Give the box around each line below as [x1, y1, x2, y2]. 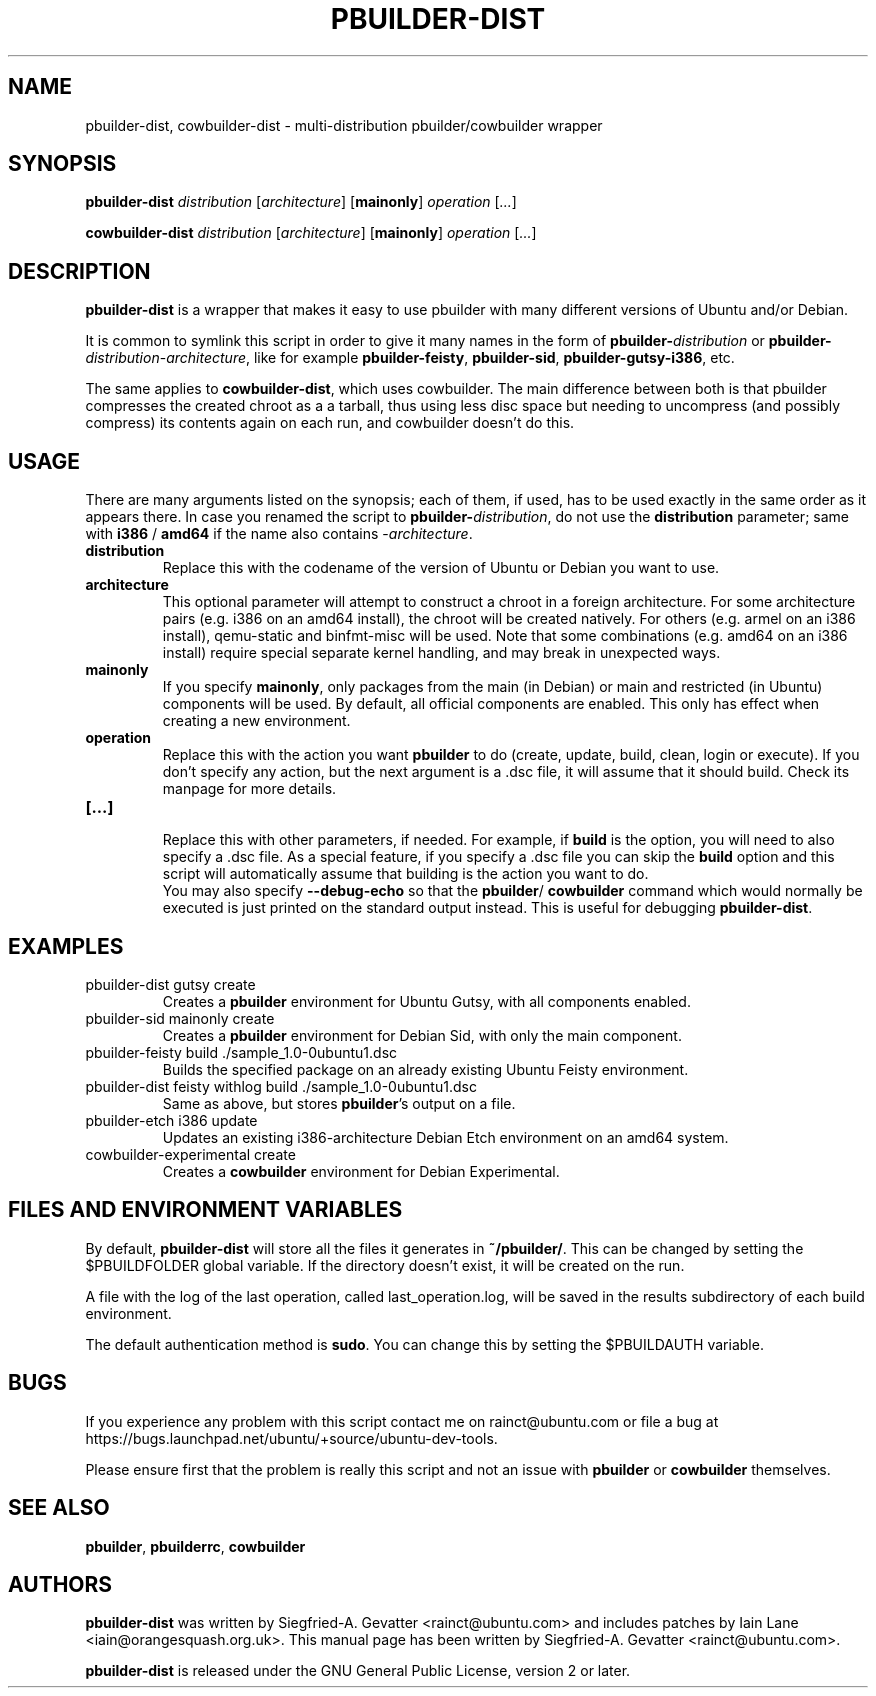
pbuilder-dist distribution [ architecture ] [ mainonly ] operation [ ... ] [85, 193, 517, 211]
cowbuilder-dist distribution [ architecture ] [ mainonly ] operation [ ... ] [85, 224, 537, 242]
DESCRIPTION [8, 258, 151, 284]
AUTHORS [8, 1571, 113, 1597]
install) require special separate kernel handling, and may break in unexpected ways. [162, 644, 721, 662]
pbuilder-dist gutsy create [85, 975, 256, 993]
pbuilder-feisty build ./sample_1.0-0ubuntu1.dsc [85, 1043, 398, 1061]
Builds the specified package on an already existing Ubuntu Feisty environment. [162, 1060, 689, 1078]
